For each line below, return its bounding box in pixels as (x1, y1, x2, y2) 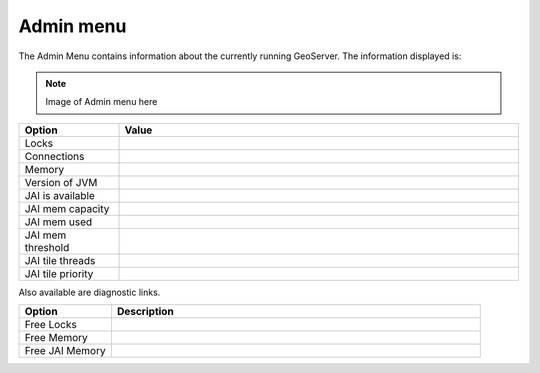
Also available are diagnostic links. (18, 286, 161, 298)
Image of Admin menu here (45, 96, 158, 108)
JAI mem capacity (24, 201, 110, 215)
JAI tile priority (24, 266, 94, 280)
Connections (24, 149, 85, 163)
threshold (24, 240, 70, 254)
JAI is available (24, 188, 95, 202)
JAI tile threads (24, 253, 96, 267)
